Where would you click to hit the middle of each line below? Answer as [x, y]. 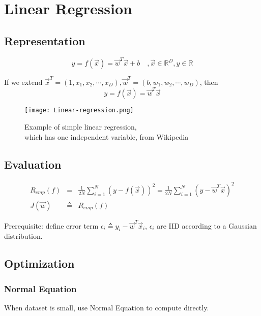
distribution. [23, 236]
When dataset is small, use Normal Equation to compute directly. [107, 308]
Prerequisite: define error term [51, 225]
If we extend [23, 82]
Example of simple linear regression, [81, 126]
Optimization [39, 263]
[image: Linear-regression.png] [79, 110]
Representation [45, 40]
